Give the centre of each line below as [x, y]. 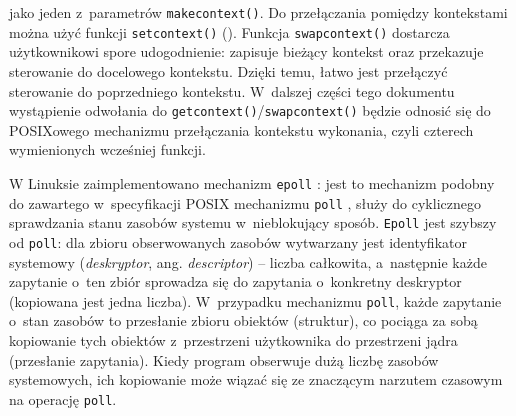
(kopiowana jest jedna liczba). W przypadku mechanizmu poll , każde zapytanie [255, 300]
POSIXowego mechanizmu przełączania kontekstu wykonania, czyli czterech [241, 129]
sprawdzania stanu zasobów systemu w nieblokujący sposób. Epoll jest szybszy [253, 222]
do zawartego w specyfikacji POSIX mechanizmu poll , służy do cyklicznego [245, 202]
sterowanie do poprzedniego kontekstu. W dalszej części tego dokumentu [232, 90]
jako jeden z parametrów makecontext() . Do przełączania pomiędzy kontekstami [258, 12]
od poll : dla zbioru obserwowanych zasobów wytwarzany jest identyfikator [238, 241]
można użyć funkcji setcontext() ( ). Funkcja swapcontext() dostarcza [229, 31]
